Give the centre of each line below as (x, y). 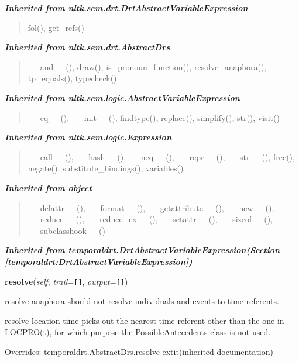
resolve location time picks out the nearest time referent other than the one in (145, 320)
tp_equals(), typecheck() (72, 78)
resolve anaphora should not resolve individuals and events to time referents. (142, 301)
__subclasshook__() (66, 230)
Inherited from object (48, 187)
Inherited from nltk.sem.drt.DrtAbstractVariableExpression (126, 8)
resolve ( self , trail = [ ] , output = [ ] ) (66, 281)
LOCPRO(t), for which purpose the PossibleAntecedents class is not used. (138, 332)
